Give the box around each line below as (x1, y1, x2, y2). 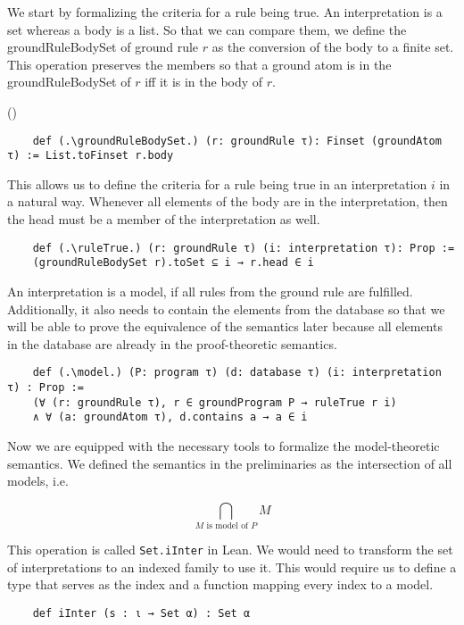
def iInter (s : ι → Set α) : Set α (32, 606, 251, 620)
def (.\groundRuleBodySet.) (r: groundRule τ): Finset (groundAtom (32, 134, 442, 147)
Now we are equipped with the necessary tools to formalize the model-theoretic (7, 436, 440, 454)
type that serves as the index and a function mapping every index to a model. (7, 575, 434, 594)
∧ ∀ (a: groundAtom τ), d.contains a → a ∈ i (32, 411, 308, 424)
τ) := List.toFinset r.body (7, 149, 174, 162)
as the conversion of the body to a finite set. (211, 37, 454, 56)
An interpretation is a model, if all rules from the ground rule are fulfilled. (7, 281, 413, 300)
